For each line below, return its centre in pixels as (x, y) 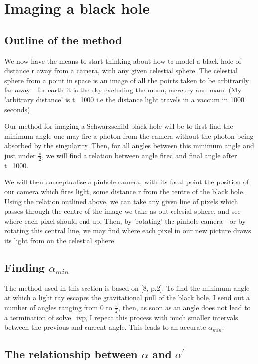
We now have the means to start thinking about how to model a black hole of (123, 60)
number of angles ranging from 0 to (58, 307)
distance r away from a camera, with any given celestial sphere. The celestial (121, 70)
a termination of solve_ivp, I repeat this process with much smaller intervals (121, 317)
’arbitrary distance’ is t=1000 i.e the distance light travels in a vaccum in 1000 (124, 99)
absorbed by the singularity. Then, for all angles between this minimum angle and (129, 145)
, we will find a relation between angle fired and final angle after (139, 155)
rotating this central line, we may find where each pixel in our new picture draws (128, 230)
